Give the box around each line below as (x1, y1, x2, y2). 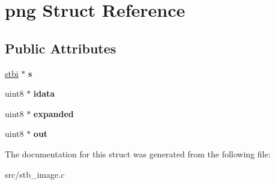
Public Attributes (5, 38, 116, 57)
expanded (33, 107, 74, 120)
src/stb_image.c (5, 168, 65, 180)
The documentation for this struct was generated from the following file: (5, 147, 271, 160)
